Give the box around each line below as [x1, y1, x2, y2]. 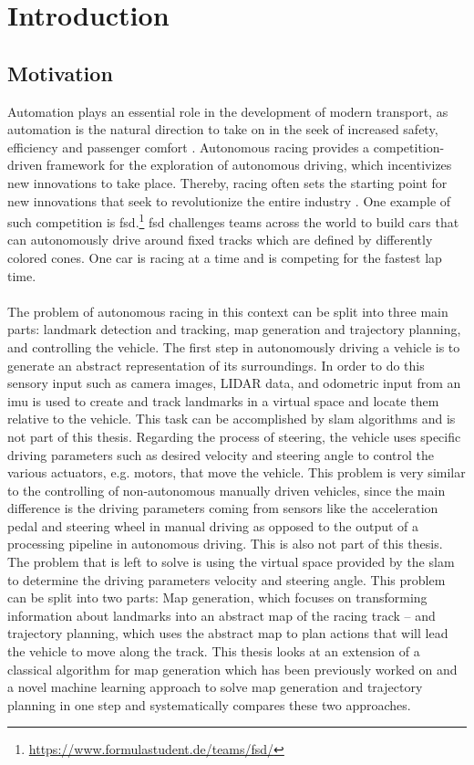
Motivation [7, 58, 113, 87]
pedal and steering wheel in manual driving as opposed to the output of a [7, 516, 419, 535]
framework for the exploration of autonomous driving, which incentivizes [46, 155, 452, 174]
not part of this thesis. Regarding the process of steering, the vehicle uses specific [7, 426, 461, 445]
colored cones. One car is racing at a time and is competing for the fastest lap [7, 247, 442, 267]
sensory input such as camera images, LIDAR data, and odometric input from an [7, 373, 461, 393]
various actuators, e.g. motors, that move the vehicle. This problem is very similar [7, 463, 466, 482]
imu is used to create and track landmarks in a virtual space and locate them [7, 391, 439, 410]
